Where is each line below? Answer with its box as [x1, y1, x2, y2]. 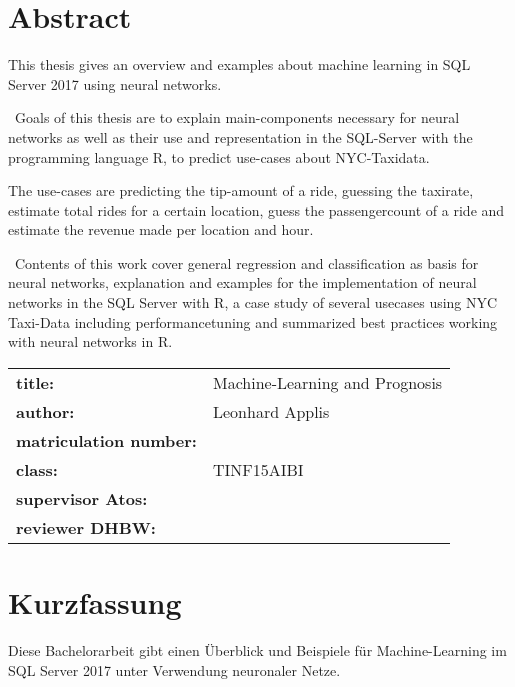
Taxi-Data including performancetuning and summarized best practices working [8, 311, 498, 332]
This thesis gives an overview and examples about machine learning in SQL [8, 54, 471, 75]
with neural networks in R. [8, 331, 173, 352]
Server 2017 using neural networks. [8, 73, 222, 94]
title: [16, 370, 55, 394]
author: [16, 399, 75, 423]
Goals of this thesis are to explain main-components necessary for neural [14, 107, 460, 128]
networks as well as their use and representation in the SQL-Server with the [8, 126, 473, 147]
